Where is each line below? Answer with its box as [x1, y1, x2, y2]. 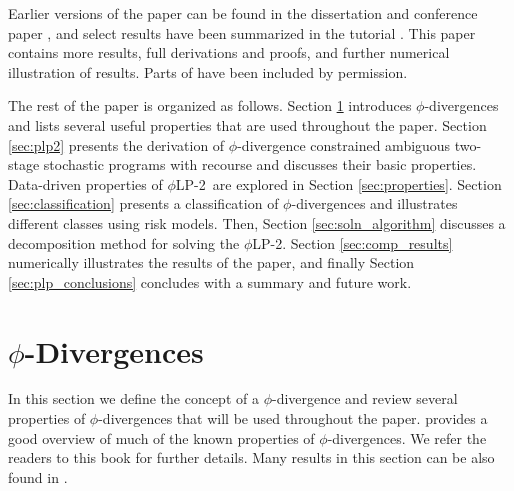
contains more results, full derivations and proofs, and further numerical [8, 42, 450, 63]
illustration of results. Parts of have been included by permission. [8, 61, 408, 82]
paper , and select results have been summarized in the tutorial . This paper [8, 22, 476, 43]
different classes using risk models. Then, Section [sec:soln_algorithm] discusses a [8, 212, 506, 233]
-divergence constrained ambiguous [237, 134, 451, 155]
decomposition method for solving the [8, 232, 240, 253]
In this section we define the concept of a [8, 388, 259, 409]
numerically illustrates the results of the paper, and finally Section [8, 252, 415, 273]
